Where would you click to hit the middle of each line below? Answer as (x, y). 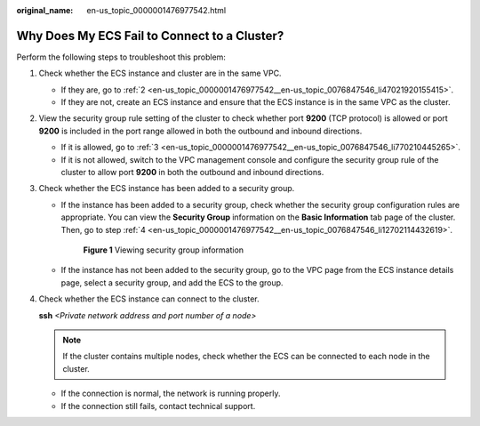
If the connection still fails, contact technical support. (158, 406)
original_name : (45, 10)
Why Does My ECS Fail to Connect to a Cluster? (150, 36)
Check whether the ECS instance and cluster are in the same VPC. (160, 73)
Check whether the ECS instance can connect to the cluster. (149, 299)
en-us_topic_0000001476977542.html (156, 10)
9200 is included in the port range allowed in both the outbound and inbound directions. (200, 131)
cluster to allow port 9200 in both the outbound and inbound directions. (192, 173)
